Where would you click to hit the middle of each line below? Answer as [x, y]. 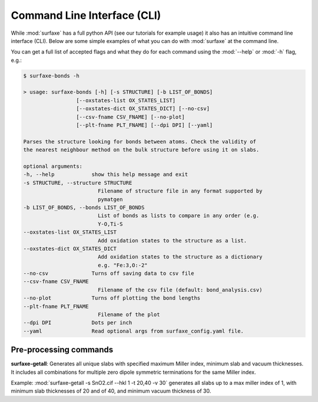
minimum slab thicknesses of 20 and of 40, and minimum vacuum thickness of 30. [111, 391]
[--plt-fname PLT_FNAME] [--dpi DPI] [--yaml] [144, 125]
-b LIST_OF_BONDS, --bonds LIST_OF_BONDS [84, 207]
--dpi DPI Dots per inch [78, 323]
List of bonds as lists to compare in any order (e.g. [178, 216]
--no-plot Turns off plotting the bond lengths [112, 298]
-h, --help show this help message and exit [106, 175]
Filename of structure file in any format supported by [180, 191]
